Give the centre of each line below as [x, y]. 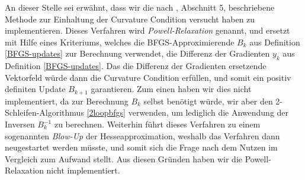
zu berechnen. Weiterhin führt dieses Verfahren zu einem [157, 124]
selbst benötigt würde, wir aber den [208, 101]
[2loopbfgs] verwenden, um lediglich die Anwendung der [188, 112]
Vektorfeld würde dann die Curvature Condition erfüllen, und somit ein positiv [148, 77]
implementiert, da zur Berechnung [67, 101]
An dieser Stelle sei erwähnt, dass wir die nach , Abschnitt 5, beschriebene [140, 7]
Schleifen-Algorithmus [44, 112]
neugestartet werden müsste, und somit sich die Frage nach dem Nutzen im [141, 147]
